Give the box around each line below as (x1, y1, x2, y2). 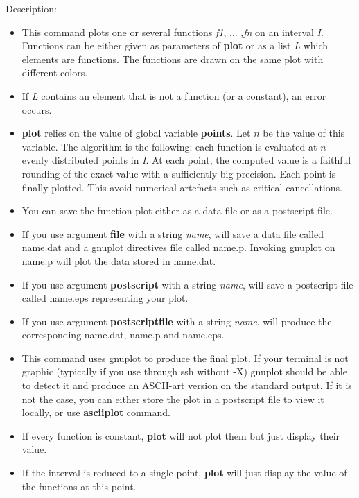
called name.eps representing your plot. (21, 291, 189, 305)
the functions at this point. (21, 479, 137, 493)
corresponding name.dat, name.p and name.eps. (21, 327, 225, 342)
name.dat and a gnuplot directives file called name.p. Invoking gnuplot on (21, 240, 335, 255)
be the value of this (263, 126, 345, 140)
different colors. (21, 65, 88, 80)
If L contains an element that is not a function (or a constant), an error (21, 88, 326, 103)
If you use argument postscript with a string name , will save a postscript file (21, 277, 353, 291)
